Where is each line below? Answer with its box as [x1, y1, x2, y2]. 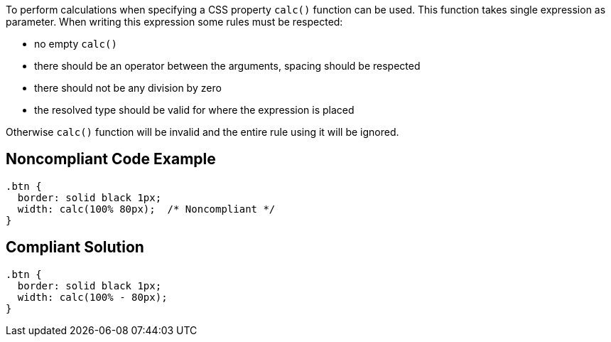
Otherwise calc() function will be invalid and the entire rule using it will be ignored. [6, 126, 399, 138]
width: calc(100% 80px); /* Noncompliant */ [17, 203, 276, 215]
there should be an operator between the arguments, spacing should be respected [34, 60, 421, 72]
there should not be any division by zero [34, 82, 222, 94]
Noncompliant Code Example [6, 150, 216, 169]
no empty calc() [34, 38, 117, 50]
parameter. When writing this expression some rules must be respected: [6, 16, 343, 28]
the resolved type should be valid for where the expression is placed [34, 104, 355, 116]
